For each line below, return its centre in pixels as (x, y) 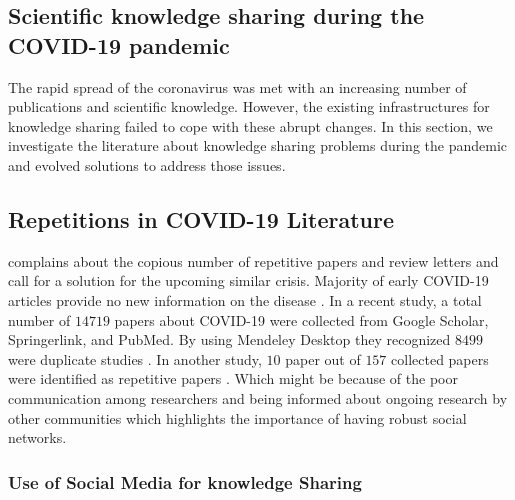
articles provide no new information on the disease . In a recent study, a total (245, 299)
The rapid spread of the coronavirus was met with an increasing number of (237, 86)
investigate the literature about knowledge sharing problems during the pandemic (258, 145)
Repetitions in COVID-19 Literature (201, 218)
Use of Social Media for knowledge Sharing (185, 481)
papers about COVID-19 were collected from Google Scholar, (301, 319)
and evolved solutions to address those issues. (147, 164)
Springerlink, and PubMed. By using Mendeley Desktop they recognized (229, 339)
